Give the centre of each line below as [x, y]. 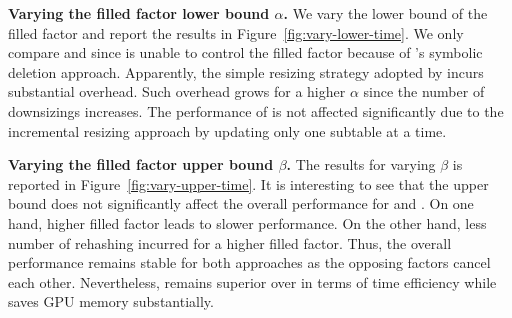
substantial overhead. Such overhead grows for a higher [177, 91]
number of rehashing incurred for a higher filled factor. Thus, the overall [230, 242]
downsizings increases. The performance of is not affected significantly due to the [256, 110]
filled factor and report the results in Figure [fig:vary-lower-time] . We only [236, 32]
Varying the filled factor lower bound [139, 13]
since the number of [424, 91]
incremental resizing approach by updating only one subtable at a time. [227, 130]
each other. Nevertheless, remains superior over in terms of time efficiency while [252, 281]
